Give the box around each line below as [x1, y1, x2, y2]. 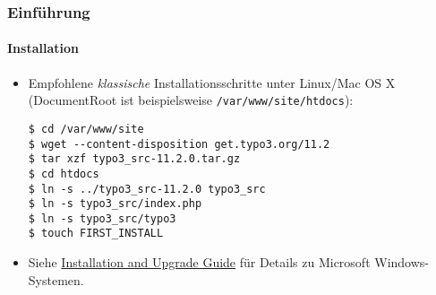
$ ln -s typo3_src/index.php [28, 197, 202, 211]
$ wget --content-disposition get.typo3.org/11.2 [28, 137, 330, 151]
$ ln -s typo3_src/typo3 [28, 212, 176, 225]
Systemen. [28, 270, 84, 289]
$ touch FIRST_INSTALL [28, 227, 164, 240]
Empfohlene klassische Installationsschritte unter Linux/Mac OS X [28, 73, 396, 91]
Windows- [374, 253, 430, 272]
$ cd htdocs [28, 167, 99, 180]
